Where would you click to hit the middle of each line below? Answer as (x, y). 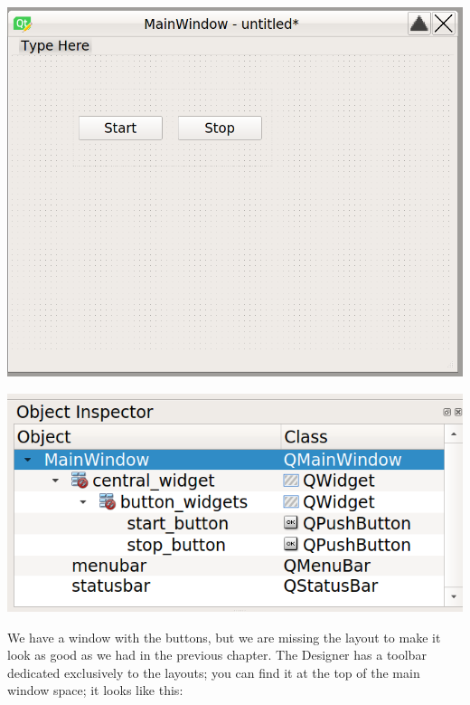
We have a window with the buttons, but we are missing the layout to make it (224, 637)
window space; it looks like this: (95, 690)
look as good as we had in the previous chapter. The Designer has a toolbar (217, 655)
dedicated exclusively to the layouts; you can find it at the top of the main (214, 672)
